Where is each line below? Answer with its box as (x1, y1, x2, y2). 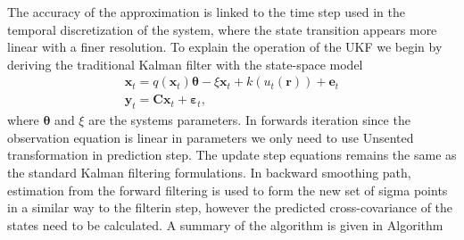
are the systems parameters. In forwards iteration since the (88, 111, 410, 129)
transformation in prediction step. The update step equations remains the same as (7, 145, 457, 164)
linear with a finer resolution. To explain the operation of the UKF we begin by (7, 37, 443, 56)
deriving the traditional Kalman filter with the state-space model (7, 54, 363, 73)
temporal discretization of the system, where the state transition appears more (7, 20, 437, 38)
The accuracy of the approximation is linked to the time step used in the (7, 3, 405, 21)
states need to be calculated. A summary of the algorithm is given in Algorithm (7, 215, 443, 234)
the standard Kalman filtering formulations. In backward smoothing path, (7, 163, 411, 182)
